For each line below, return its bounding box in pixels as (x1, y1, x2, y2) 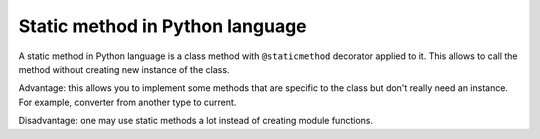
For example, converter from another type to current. (18, 96, 237, 108)
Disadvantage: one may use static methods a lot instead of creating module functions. (18, 115, 374, 127)
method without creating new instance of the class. (18, 63, 230, 75)
